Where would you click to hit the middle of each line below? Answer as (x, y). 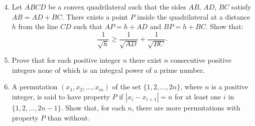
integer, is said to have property (61, 97)
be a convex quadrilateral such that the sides (117, 7)
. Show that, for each (93, 108)
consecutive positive (201, 60)
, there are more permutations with (186, 108)
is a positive (230, 87)
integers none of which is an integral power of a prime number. (108, 70)
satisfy (241, 7)
